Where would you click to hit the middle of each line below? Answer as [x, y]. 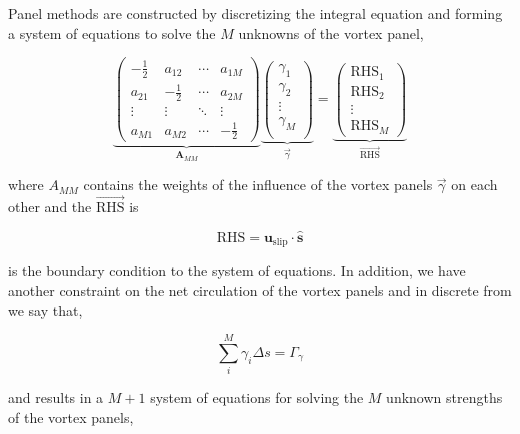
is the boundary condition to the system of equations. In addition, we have [237, 270]
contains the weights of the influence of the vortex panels [258, 184]
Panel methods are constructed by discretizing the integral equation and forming [255, 13]
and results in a [56, 397]
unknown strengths [444, 397]
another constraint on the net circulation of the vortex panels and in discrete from [260, 289]
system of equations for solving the [257, 397]
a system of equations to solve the [112, 32]
